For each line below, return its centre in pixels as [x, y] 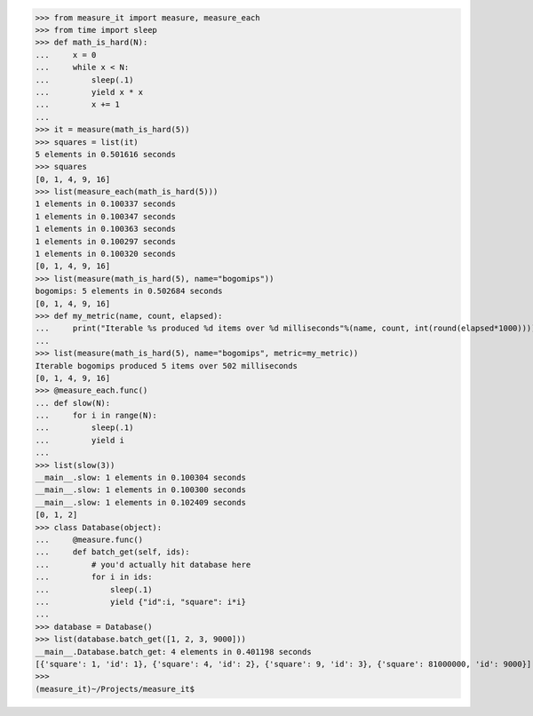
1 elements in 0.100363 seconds [106, 229]
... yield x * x [89, 92]
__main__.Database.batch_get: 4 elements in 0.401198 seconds [173, 652]
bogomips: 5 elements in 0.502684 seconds [129, 291]
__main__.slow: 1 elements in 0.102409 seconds [140, 502]
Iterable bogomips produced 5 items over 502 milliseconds [166, 366]
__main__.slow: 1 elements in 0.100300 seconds [140, 490]
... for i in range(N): [96, 416]
